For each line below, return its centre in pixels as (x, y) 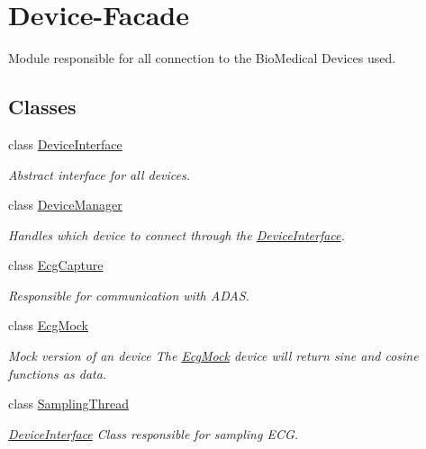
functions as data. (58, 373)
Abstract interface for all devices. (100, 174)
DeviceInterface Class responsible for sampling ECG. (154, 433)
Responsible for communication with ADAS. (129, 295)
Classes (42, 107)
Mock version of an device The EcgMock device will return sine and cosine (213, 356)
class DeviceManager (65, 205)
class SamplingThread (68, 404)
